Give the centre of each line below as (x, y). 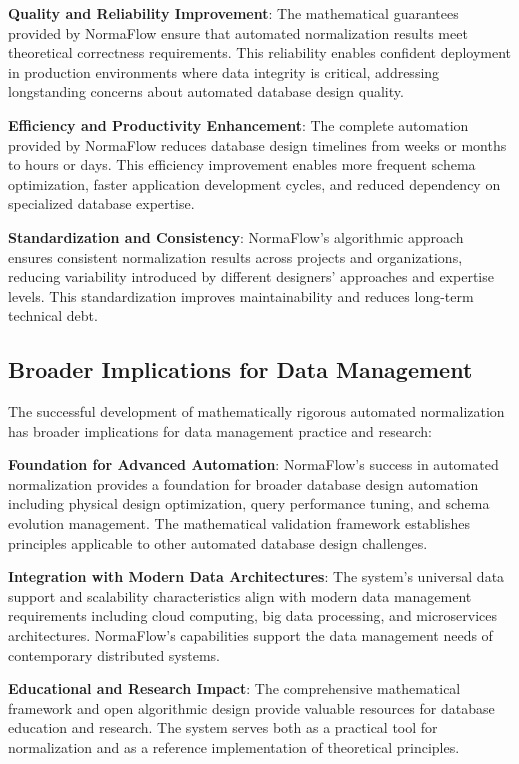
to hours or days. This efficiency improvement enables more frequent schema (242, 164)
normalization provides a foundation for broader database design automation (243, 483)
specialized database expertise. (101, 203)
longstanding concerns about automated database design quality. (206, 91)
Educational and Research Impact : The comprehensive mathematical (234, 688)
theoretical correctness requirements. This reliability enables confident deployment (260, 52)
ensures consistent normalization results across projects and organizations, (235, 256)
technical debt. (53, 315)
